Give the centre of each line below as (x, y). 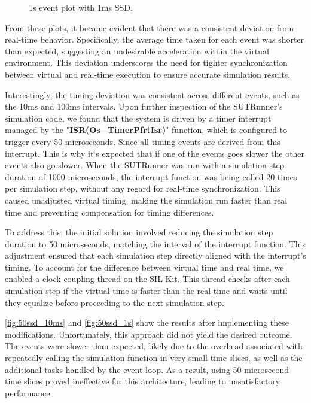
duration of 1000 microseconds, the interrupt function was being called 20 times (151, 176)
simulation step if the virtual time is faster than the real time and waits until (146, 291)
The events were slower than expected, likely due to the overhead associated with (154, 346)
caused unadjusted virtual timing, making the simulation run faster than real (146, 200)
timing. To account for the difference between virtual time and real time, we (144, 267)
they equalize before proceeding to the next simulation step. (115, 302)
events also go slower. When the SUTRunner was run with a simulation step (145, 165)
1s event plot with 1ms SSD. (81, 7)
